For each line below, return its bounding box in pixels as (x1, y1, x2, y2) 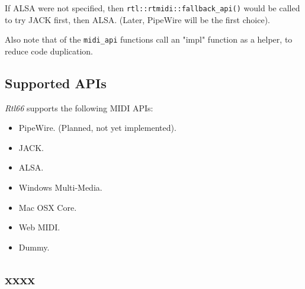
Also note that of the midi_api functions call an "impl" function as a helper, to (5, 33, 293, 46)
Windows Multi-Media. (18, 181, 102, 194)
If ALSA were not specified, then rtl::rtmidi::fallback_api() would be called (5, 2, 300, 14)
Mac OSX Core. (18, 201, 77, 213)
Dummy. (18, 240, 50, 253)
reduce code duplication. (5, 44, 94, 57)
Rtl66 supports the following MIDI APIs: (5, 101, 153, 114)
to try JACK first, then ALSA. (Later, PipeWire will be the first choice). (5, 13, 270, 25)
